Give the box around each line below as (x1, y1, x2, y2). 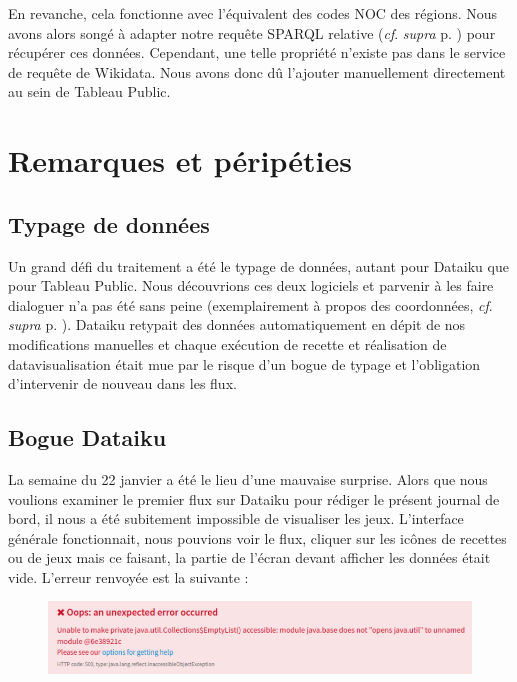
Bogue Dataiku (8, 422, 167, 453)
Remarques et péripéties (8, 140, 352, 181)
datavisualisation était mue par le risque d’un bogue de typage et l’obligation (8, 353, 481, 374)
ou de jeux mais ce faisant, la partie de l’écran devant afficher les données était (8, 547, 491, 568)
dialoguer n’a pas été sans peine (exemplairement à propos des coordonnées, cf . (8, 294, 493, 315)
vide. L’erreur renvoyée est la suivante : (8, 566, 249, 587)
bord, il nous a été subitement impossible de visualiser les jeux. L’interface (8, 508, 464, 529)
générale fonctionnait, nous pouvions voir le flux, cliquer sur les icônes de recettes (8, 527, 507, 548)
